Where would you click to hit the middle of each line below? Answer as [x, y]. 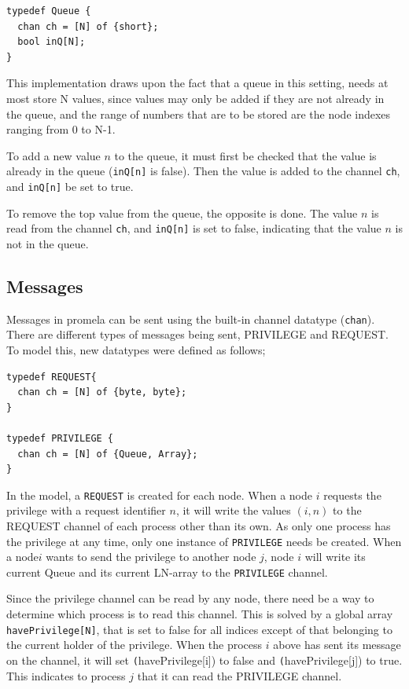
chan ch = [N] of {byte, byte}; [102, 392]
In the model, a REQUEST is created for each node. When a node [159, 495]
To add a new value [53, 155]
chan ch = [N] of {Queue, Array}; [108, 454]
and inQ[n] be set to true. [70, 186]
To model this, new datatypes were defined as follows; [136, 349]
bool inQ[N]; [52, 42]
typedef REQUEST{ [52, 377]
